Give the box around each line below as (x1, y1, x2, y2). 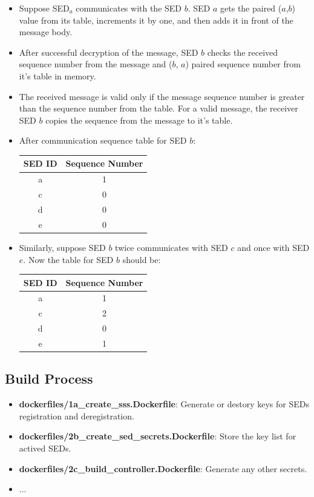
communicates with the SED (76, 2, 182, 14)
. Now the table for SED (23, 253, 114, 265)
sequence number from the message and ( (19, 58, 172, 70)
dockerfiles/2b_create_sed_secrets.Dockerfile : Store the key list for (19, 430, 296, 442)
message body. (19, 25, 73, 38)
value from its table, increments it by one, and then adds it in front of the (19, 13, 293, 26)
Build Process (5, 369, 93, 388)
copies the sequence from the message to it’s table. (45, 113, 233, 126)
